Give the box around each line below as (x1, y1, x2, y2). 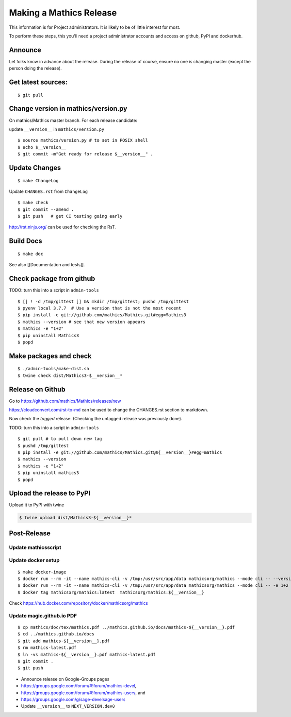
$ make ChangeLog (17, 178, 59, 183)
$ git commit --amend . (17, 206, 74, 212)
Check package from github (9, 274, 96, 283)
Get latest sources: (9, 78, 68, 86)
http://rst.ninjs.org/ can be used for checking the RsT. (9, 224, 116, 230)
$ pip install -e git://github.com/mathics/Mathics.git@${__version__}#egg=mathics (17, 449, 223, 455)
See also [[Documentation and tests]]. (9, 262, 85, 268)
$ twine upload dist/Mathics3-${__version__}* (19, 515, 132, 521)
